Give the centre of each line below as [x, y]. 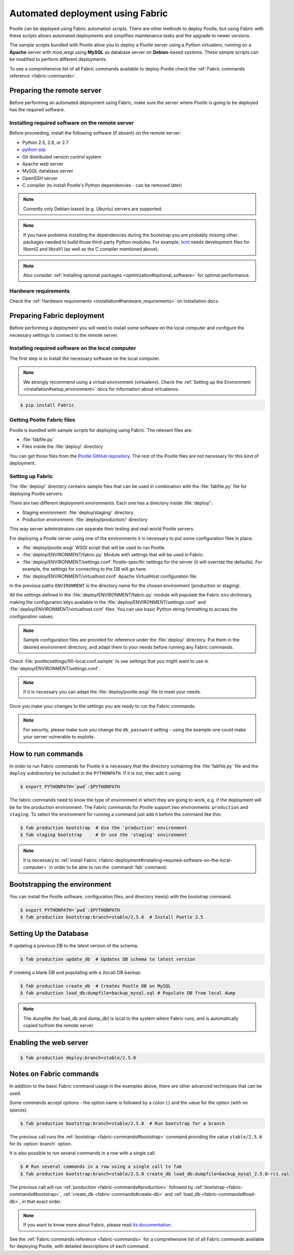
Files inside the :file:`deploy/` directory [63, 447]
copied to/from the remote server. [59, 1025]
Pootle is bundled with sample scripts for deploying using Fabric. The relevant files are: [101, 430]
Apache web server [43, 164]
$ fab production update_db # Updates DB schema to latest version [108, 959]
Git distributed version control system [62, 157]
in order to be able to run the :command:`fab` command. [108, 867]
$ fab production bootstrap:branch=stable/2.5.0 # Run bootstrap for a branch [122, 1123]
